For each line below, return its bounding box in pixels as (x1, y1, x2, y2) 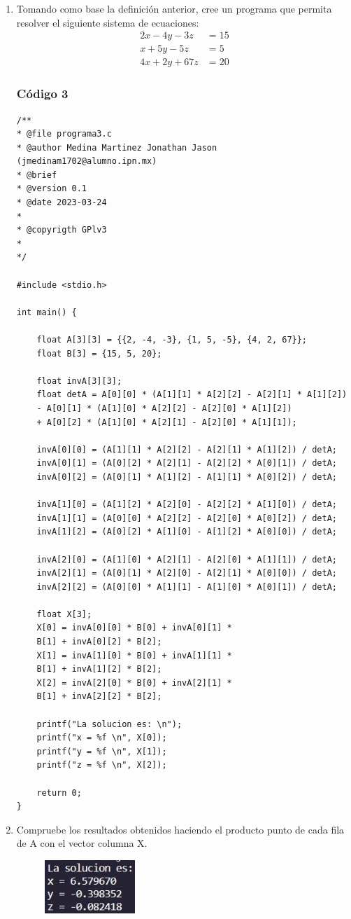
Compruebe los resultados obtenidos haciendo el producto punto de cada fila (16, 822, 345, 836)
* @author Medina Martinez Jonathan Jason (16, 142, 217, 153)
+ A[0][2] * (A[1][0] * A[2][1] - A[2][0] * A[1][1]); (36, 417, 297, 427)
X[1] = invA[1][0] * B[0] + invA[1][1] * (36, 650, 232, 661)
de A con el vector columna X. (16, 836, 148, 850)
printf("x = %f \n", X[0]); (36, 733, 167, 743)
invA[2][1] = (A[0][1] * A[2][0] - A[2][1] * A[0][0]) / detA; (36, 568, 337, 579)
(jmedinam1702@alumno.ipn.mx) (16, 156, 157, 167)
